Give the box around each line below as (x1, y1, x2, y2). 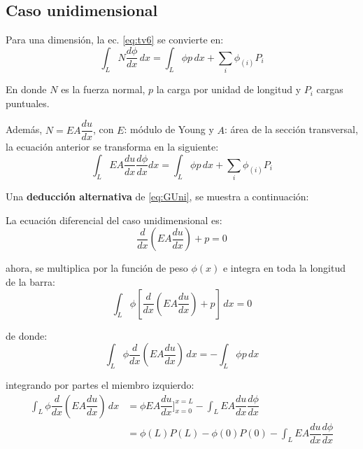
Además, (6, 122, 43, 137)
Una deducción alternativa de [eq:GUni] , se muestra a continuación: (6, 189, 309, 204)
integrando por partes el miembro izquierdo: (6, 378, 194, 392)
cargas (316, 82, 343, 97)
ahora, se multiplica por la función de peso (6, 261, 188, 275)
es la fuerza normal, (61, 82, 145, 97)
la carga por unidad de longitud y (156, 82, 301, 97)
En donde (6, 82, 47, 97)
